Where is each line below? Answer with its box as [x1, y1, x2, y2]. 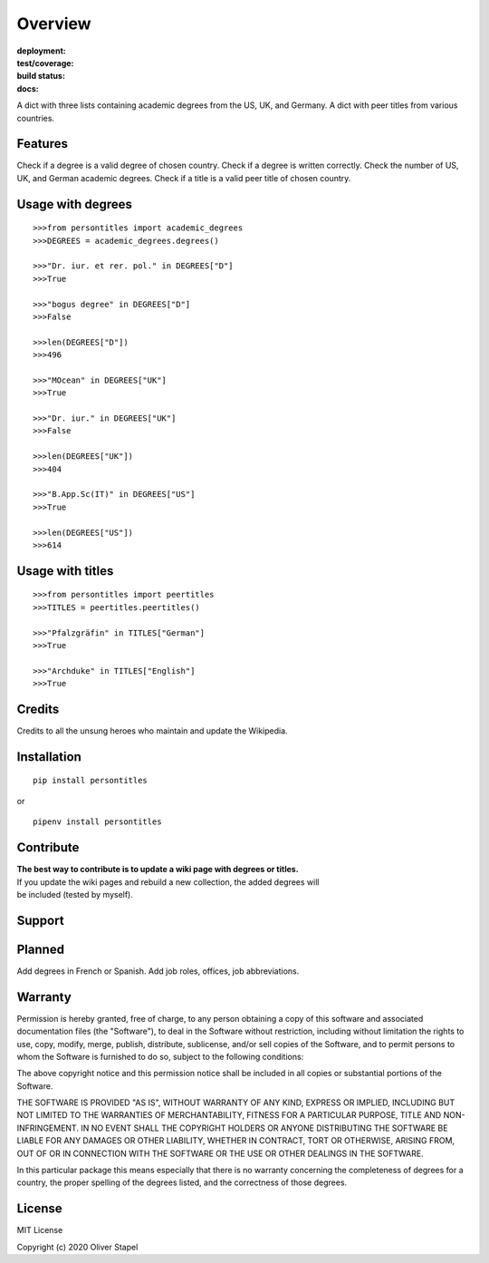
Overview [16, 14, 91, 34]
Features [16, 136, 68, 151]
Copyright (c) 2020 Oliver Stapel [16, 1241, 139, 1252]
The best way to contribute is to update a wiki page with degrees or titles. [16, 864, 299, 875]
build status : [16, 71, 65, 82]
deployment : [16, 45, 67, 56]
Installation [16, 749, 81, 764]
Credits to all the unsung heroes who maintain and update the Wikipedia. [16, 725, 289, 736]
